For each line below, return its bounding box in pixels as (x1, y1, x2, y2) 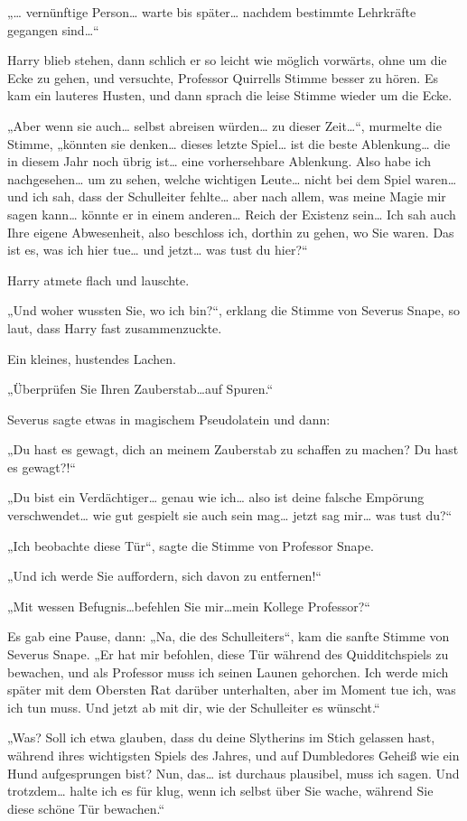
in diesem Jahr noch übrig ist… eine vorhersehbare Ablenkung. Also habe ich (7, 152, 431, 171)
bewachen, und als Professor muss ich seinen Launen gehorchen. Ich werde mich (7, 662, 449, 681)
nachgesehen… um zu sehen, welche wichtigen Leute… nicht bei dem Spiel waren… (7, 169, 457, 188)
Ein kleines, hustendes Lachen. (7, 349, 176, 368)
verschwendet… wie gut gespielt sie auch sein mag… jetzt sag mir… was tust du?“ (7, 506, 453, 525)
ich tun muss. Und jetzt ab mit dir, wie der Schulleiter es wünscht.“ (7, 697, 380, 716)
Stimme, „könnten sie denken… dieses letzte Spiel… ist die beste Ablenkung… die (7, 134, 451, 153)
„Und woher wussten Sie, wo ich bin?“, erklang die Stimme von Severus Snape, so (7, 301, 460, 320)
